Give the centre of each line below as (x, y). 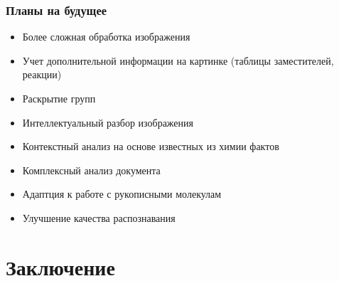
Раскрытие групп (59, 98)
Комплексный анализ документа (91, 170)
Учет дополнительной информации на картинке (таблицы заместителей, (178, 60)
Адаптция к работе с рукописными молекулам (122, 194)
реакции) (42, 74)
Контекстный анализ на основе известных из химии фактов (151, 146)
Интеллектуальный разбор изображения (108, 122)
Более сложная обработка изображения (106, 37)
